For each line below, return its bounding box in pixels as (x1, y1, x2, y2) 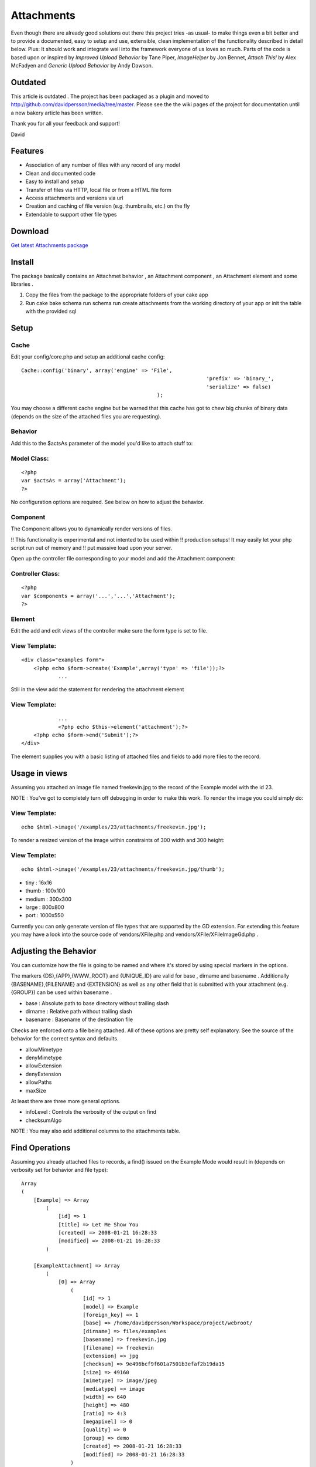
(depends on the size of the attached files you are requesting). (11, 413, 162, 420)
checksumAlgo (25, 1117, 62, 1124)
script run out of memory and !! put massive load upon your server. (11, 544, 173, 551)
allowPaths (25, 1079, 52, 1086)
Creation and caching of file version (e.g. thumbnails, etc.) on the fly (25, 202, 190, 209)
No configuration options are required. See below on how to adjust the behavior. (11, 498, 204, 505)
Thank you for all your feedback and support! (11, 120, 120, 127)
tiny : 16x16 (25, 879, 53, 886)
